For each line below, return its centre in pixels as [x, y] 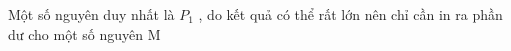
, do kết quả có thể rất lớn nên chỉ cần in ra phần [350, 14]
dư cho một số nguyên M [84, 33]
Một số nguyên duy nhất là [91, 14]
